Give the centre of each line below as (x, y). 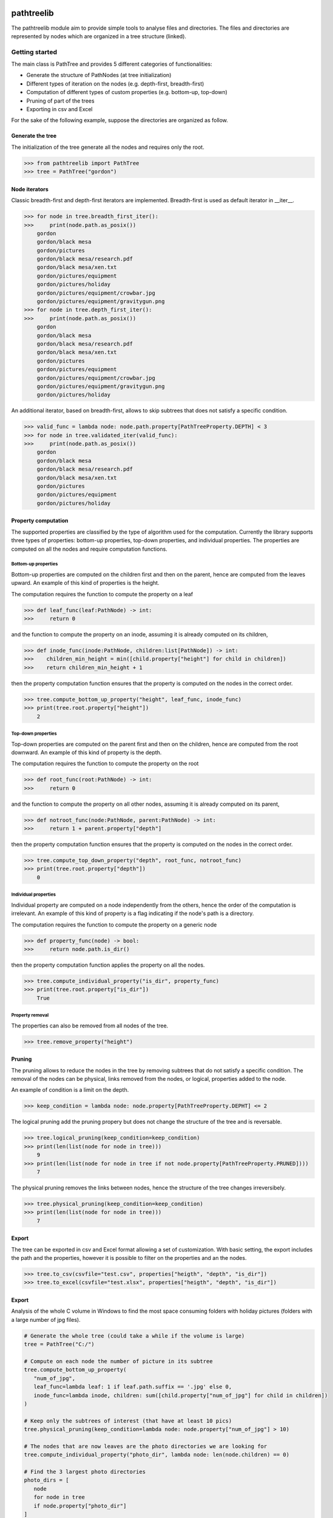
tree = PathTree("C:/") (59, 1344)
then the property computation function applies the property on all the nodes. (108, 965)
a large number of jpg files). (46, 1319)
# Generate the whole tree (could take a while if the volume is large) (134, 1336)
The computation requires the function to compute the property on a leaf (102, 594)
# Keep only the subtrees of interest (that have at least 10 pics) (128, 1421)
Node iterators (30, 189)
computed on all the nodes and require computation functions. (89, 549)
